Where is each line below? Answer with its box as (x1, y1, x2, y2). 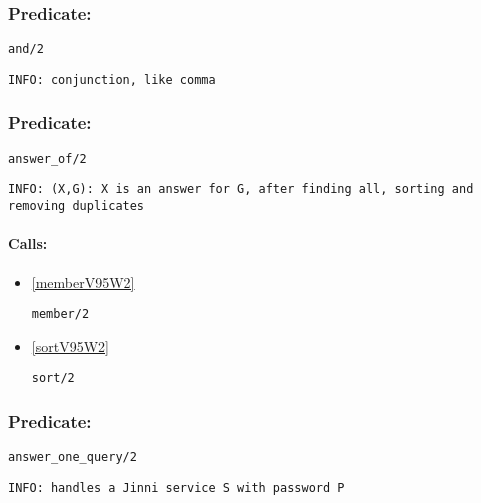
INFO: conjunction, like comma (8, 72, 216, 87)
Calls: (8, 233, 48, 254)
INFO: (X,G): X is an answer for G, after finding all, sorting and (8, 182, 474, 197)
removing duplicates (8, 199, 145, 214)
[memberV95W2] (31, 271, 135, 292)
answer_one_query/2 (8, 450, 137, 465)
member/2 (31, 307, 90, 322)
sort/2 (31, 371, 75, 386)
